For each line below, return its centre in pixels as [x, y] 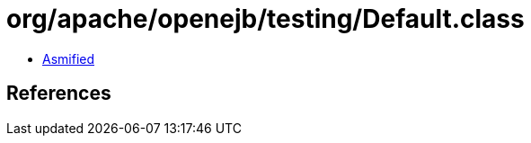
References [59, 94]
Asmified [69, 58]
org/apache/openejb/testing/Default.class [265, 19]
